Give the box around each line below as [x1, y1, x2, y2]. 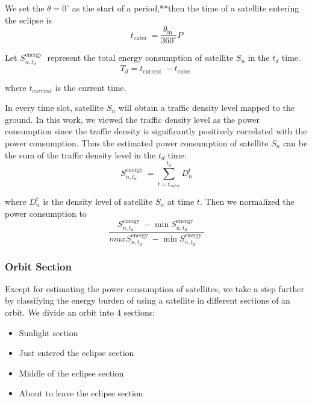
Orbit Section [5, 258, 72, 273]
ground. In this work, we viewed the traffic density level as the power [5, 113, 260, 125]
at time [167, 195, 195, 208]
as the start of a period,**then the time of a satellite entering [72, 2, 299, 14]
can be [283, 136, 308, 149]
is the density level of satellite [43, 195, 153, 208]
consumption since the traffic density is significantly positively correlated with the [5, 125, 307, 137]
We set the [5, 2, 45, 14]
